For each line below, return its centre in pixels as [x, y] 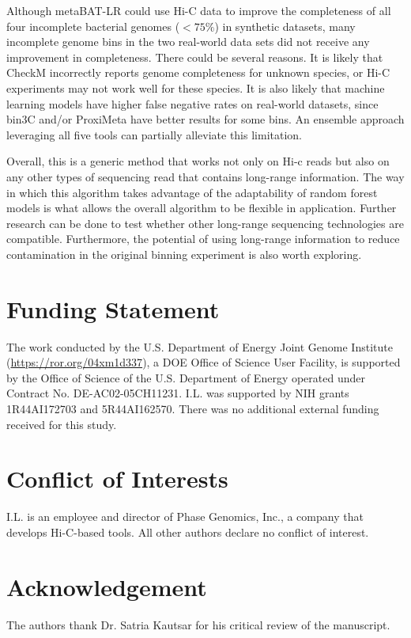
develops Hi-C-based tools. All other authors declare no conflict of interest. [188, 532]
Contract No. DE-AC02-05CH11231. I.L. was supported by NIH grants [178, 393]
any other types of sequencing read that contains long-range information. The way [205, 176]
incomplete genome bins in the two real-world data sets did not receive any [188, 42]
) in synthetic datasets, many [285, 26]
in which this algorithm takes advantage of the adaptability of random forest [192, 192]
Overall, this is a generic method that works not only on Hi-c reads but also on [198, 161]
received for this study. [62, 424]
